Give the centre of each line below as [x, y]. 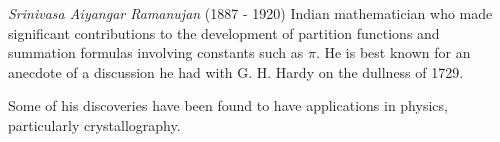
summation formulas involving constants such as [156, 52]
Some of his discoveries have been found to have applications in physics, [228, 105]
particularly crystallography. [94, 124]
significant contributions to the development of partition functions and [224, 32]
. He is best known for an [393, 52]
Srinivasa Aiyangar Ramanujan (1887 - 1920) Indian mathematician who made [250, 13]
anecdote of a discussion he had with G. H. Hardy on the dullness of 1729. [236, 71]
